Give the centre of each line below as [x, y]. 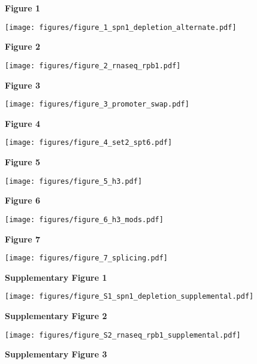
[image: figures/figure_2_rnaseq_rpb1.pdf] [93, 66]
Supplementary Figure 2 [56, 316]
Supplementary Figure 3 [56, 354]
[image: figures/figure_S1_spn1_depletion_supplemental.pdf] [129, 297]
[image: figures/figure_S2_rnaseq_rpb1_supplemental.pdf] [123, 335]
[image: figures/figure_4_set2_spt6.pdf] [89, 143]
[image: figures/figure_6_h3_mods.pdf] [84, 219]
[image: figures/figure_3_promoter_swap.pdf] [97, 104]
